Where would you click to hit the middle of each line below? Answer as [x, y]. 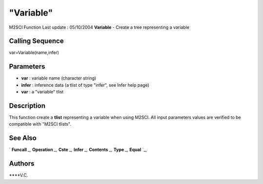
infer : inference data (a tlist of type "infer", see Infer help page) [85, 85]
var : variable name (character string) [59, 78]
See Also [23, 138]
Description [27, 105]
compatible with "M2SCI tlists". [40, 124]
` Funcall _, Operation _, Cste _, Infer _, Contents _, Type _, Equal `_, [78, 150]
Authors [22, 164]
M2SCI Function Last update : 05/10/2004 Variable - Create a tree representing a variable [99, 27]
